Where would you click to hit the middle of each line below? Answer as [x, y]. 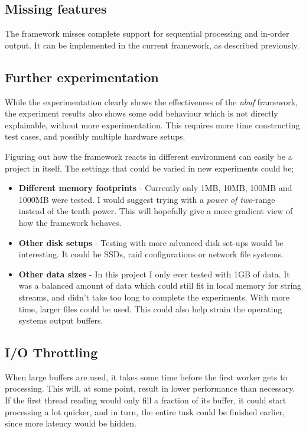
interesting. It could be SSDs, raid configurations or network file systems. [151, 254]
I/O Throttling [51, 352]
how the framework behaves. [70, 222]
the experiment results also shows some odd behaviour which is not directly [141, 113]
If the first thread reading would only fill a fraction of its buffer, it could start [146, 400]
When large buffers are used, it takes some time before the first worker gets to [146, 377]
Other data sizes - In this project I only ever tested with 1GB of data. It [154, 274]
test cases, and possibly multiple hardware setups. [95, 136]
